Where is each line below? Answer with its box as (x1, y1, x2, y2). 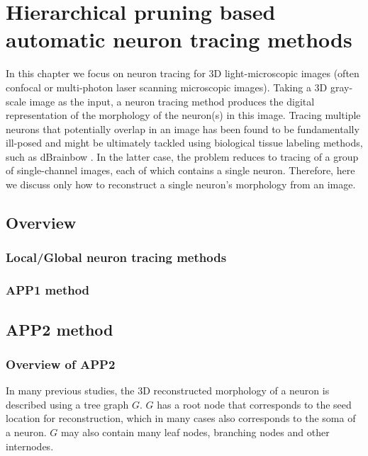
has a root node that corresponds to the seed (157, 397, 352, 411)
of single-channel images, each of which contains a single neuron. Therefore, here (6, 163, 355, 178)
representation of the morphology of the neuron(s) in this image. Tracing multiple (6, 108, 361, 122)
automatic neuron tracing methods (6, 25, 352, 54)
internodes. (6, 438, 54, 453)
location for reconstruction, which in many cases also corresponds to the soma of (6, 411, 356, 426)
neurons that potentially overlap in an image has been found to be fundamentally (6, 121, 359, 136)
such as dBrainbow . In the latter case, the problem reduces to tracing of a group (6, 149, 359, 164)
